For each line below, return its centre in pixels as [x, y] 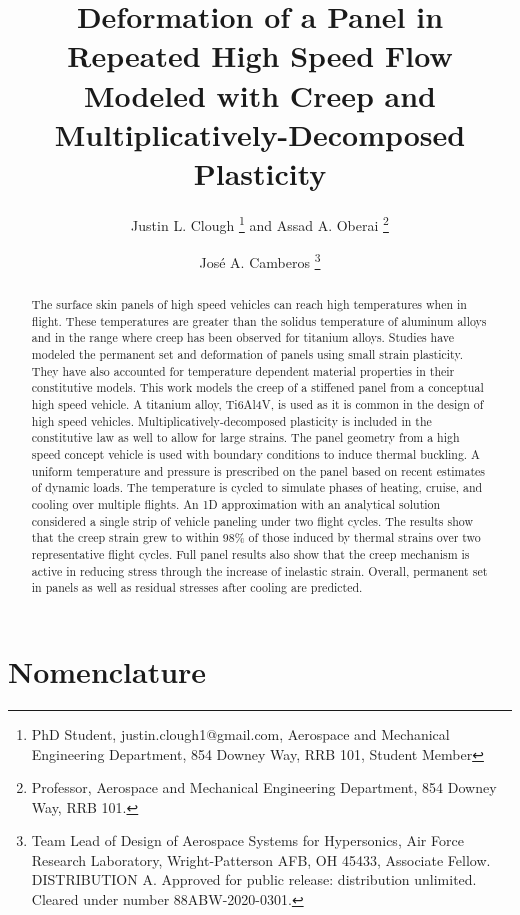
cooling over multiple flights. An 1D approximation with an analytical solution [236, 504]
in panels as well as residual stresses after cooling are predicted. [197, 587]
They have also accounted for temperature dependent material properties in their [243, 370]
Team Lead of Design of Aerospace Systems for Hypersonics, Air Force [247, 840]
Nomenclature [107, 670]
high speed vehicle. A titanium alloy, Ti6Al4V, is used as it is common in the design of [257, 404]
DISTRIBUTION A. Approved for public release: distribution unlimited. [254, 879]
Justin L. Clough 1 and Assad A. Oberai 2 [260, 223]
